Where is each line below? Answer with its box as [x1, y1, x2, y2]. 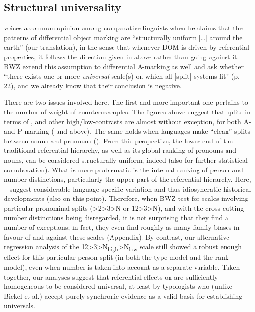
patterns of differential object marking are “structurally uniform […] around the [4, 32, 243, 42]
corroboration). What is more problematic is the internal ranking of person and [4, 164, 243, 174]
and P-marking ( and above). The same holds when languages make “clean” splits [4, 126, 251, 136]
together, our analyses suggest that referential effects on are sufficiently [4, 271, 218, 282]
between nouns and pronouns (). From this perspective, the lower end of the [4, 135, 233, 145]
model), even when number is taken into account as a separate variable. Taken [4, 261, 240, 272]
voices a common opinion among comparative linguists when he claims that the [4, 23, 243, 33]
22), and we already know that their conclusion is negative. [4, 80, 182, 90]
